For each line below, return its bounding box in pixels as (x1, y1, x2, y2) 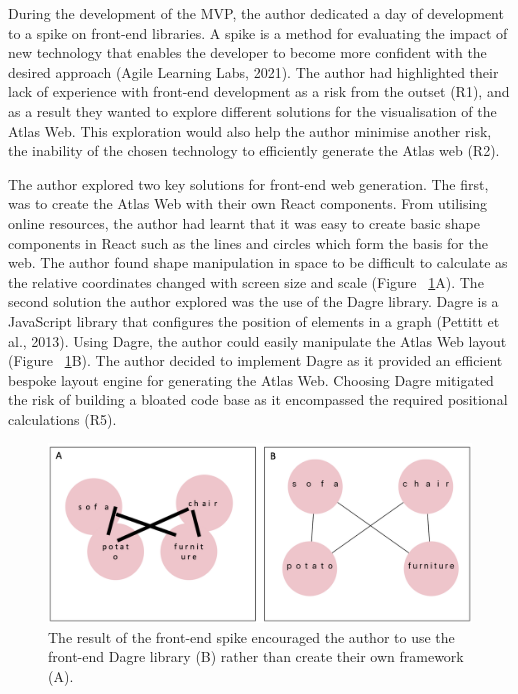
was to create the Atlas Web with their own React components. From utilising (8, 193, 488, 214)
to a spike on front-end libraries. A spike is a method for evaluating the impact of (8, 22, 508, 43)
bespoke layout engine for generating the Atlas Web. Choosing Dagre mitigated (8, 369, 494, 390)
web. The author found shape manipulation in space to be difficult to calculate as (8, 252, 508, 273)
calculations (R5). (8, 408, 117, 429)
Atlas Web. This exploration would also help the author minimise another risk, (8, 120, 492, 141)
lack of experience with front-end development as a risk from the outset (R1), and (8, 81, 510, 102)
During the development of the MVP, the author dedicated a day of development (8, 3, 504, 23)
